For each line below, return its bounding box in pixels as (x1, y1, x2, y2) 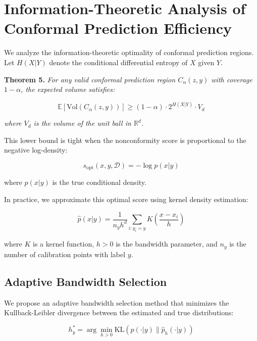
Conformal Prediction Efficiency (4, 18, 232, 38)
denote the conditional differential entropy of (49, 57, 188, 67)
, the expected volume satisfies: (21, 84, 115, 94)
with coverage (211, 74, 252, 84)
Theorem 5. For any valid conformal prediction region (4, 74, 176, 84)
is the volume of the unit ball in (33, 118, 131, 128)
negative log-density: (4, 144, 68, 155)
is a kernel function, (33, 238, 94, 249)
